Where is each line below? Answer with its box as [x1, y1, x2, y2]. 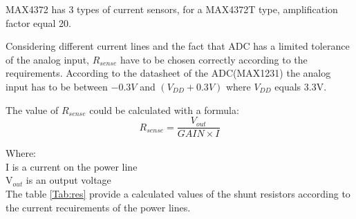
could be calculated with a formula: [89, 102, 239, 117]
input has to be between [6, 79, 108, 93]
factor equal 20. [6, 15, 71, 30]
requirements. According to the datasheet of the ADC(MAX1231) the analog [6, 66, 331, 80]
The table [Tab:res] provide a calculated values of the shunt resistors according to [6, 187, 350, 200]
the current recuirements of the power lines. [6, 200, 191, 214]
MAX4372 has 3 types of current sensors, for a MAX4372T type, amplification [6, 2, 338, 16]
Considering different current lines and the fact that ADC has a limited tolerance [6, 39, 350, 53]
